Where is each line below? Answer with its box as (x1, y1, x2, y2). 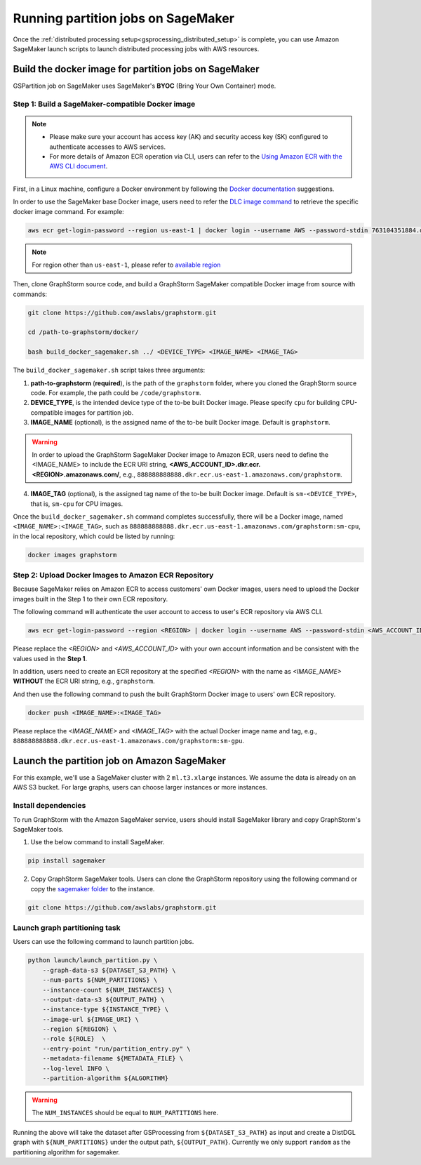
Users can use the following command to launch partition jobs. (13, 938, 194, 946)
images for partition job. (64, 408, 134, 417)
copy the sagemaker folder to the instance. (30, 884, 155, 893)
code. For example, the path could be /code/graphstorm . (30, 388, 201, 397)
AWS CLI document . (49, 162, 108, 171)
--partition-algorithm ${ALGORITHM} (42, 1074, 168, 1082)
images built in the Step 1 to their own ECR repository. (13, 594, 168, 603)
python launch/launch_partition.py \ (27, 957, 158, 964)
